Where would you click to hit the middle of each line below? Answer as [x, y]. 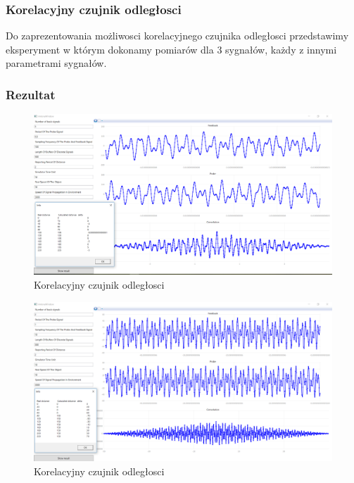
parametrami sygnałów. [56, 63]
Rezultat [31, 94]
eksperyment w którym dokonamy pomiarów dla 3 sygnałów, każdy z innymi [171, 49]
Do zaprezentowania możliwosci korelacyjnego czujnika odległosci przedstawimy [177, 36]
